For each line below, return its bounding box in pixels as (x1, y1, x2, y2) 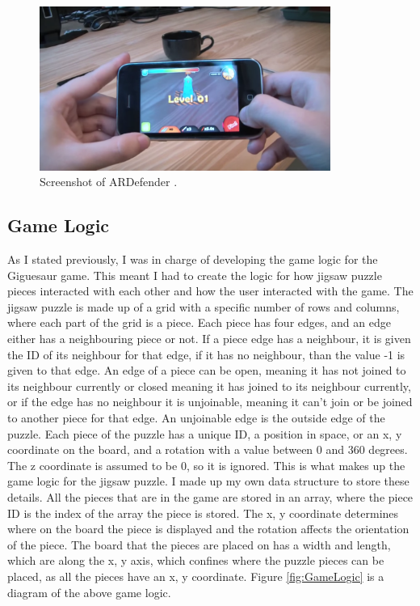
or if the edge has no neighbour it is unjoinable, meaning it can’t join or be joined (7, 393, 413, 410)
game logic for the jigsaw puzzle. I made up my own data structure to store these (7, 473, 409, 489)
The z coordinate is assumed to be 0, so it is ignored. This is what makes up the (7, 456, 405, 473)
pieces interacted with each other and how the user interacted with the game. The (7, 282, 414, 299)
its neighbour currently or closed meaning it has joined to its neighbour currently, (7, 377, 411, 394)
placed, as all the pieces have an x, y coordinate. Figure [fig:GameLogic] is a (7, 567, 384, 584)
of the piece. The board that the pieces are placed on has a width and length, (7, 536, 391, 553)
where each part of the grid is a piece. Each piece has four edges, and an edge (7, 314, 391, 331)
